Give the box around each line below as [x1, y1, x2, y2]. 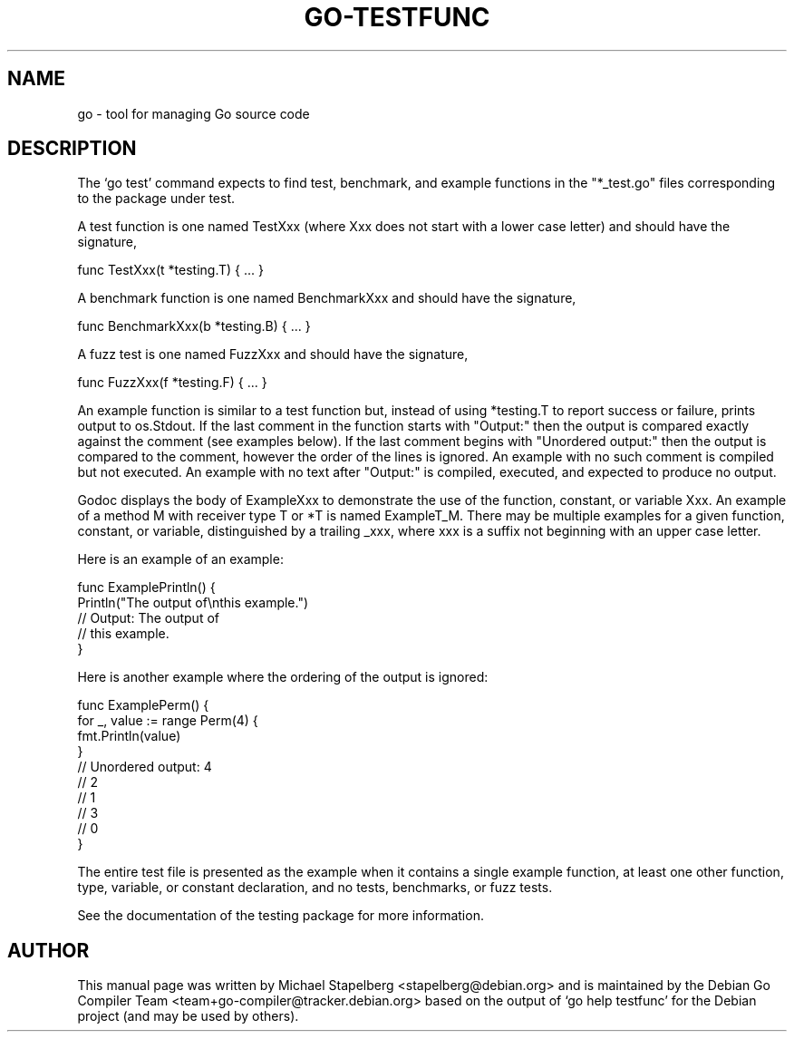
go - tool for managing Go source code [77, 105, 310, 121]
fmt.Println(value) [77, 728, 181, 744]
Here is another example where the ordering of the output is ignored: [77, 669, 489, 685]
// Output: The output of [77, 610, 219, 626]
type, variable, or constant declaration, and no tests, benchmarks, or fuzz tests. [77, 879, 553, 896]
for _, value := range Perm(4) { [77, 713, 258, 729]
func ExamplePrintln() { [77, 579, 216, 596]
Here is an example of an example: [77, 551, 284, 568]
